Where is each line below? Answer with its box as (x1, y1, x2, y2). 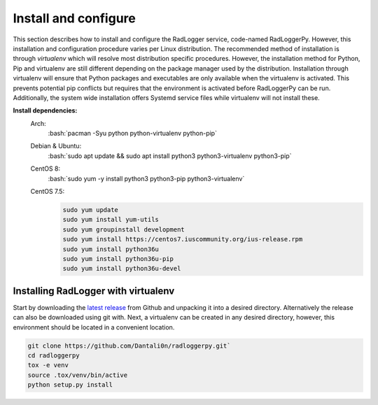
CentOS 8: (30, 164, 61, 173)
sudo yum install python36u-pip (62, 255, 174, 262)
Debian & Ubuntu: (30, 142, 82, 150)
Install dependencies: (13, 106, 78, 115)
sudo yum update (62, 206, 119, 213)
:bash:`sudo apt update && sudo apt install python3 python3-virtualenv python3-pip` (48, 151, 292, 160)
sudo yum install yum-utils (62, 215, 159, 224)
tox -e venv (27, 361, 69, 369)
